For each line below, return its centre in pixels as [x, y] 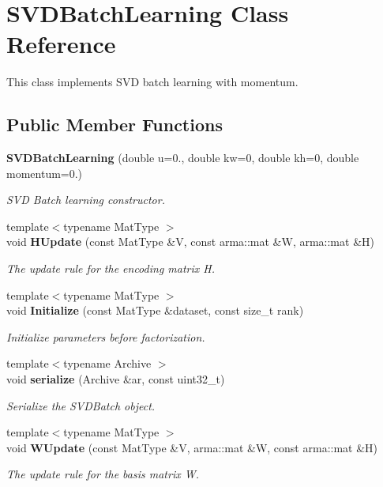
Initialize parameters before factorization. [106, 336]
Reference [61, 44]
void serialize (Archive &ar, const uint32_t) [116, 379]
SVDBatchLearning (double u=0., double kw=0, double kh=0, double [183, 158]
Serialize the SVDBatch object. [81, 405]
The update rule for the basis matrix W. [103, 474]
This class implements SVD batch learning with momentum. [152, 82]
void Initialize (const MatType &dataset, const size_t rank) [155, 310]
